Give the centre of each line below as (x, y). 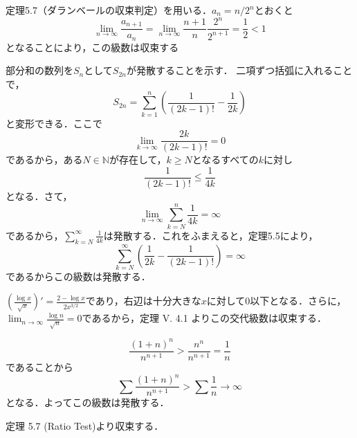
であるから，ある (44, 159)
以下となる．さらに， (298, 301)
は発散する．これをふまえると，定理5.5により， (211, 235)
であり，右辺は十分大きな (143, 301)
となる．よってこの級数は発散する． (88, 402)
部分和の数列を (39, 70)
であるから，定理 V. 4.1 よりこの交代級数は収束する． (204, 318)
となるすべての (225, 159)
